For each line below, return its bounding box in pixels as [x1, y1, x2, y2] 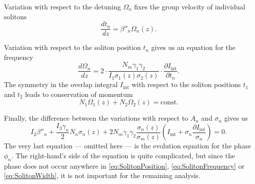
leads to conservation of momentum [25, 89, 133, 99]
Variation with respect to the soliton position [4, 42, 141, 52]
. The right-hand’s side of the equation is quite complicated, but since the [11, 150, 235, 160]
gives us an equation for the [151, 42, 236, 52]
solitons [4, 11, 27, 21]
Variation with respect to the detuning [4, 1, 121, 11]
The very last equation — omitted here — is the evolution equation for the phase [4, 140, 251, 151]
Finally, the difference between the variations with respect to [4, 113, 188, 123]
